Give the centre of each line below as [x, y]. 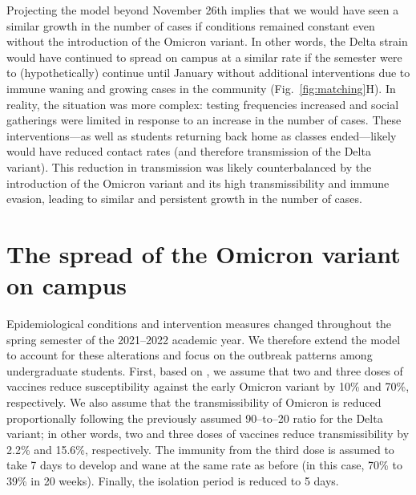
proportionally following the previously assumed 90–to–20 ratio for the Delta [195, 418]
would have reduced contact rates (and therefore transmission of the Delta [189, 151]
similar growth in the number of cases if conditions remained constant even [191, 25]
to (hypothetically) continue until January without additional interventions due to [208, 73]
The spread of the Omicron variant [204, 253]
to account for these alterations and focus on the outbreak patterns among [190, 355]
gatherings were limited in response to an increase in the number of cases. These [204, 120]
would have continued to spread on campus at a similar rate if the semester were [204, 57]
